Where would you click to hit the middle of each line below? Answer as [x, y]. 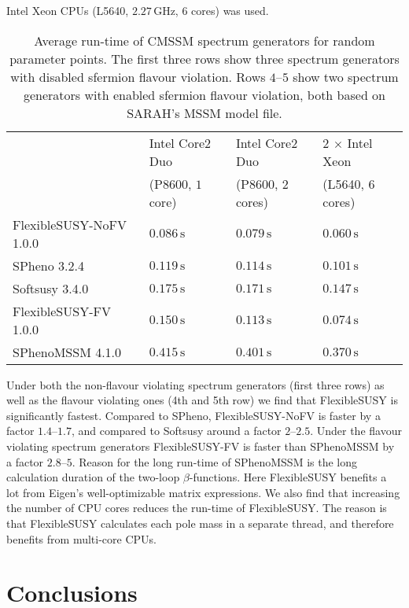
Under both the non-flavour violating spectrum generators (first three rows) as [195, 384]
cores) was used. [230, 10]
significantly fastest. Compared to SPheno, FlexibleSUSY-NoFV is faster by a [193, 415]
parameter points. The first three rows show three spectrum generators [204, 58]
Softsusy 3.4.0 [51, 288]
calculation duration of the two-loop [93, 477]
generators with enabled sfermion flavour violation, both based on [204, 94]
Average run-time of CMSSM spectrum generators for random [204, 40]
